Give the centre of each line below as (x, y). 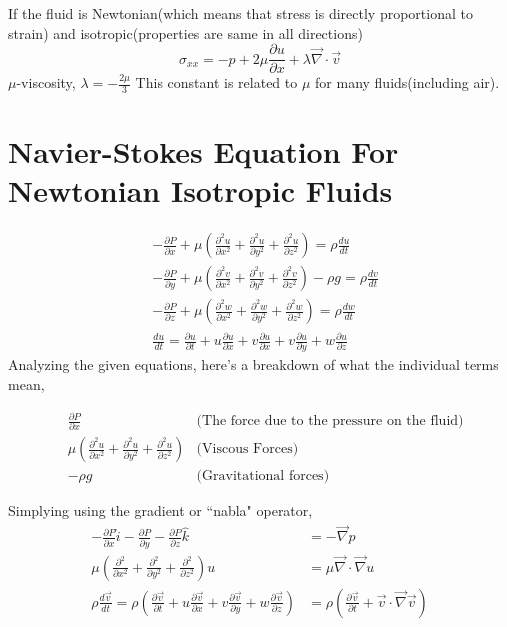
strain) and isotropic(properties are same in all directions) (185, 32)
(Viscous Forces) (247, 449)
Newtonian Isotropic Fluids (200, 190)
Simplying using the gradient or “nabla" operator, (160, 510)
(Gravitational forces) (263, 476)
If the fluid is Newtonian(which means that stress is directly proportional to (240, 13)
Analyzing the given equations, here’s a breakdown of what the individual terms (253, 364)
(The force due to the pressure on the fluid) (330, 421)
